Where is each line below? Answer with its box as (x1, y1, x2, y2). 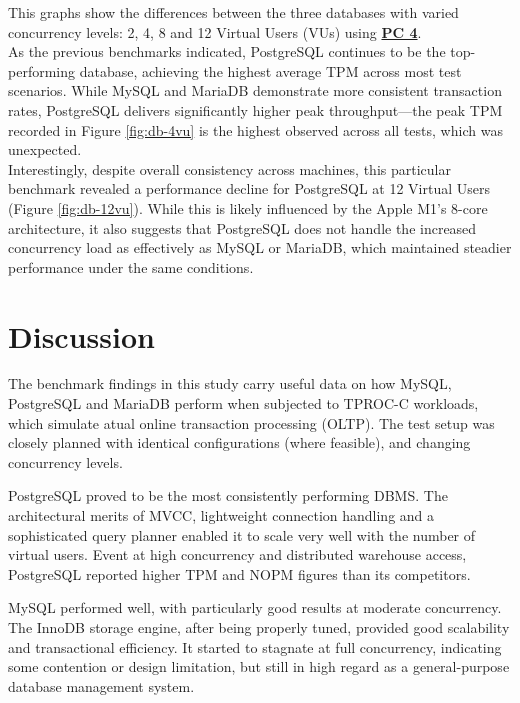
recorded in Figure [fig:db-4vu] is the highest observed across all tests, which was (8, 119, 503, 140)
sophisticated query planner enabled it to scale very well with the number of (8, 524, 476, 545)
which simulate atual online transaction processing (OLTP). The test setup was (8, 412, 495, 433)
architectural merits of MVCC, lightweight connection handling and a (8, 505, 435, 525)
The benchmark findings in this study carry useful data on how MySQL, (8, 373, 452, 394)
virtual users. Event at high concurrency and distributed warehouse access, (8, 544, 467, 565)
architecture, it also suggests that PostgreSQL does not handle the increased (8, 217, 477, 238)
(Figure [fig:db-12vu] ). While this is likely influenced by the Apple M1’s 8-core (8, 197, 488, 218)
